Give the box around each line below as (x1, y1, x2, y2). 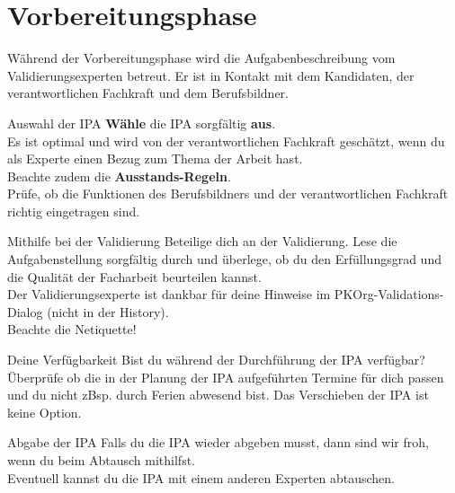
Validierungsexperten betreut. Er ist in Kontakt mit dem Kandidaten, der (7, 66, 415, 84)
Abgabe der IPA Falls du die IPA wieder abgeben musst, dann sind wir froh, (7, 433, 429, 452)
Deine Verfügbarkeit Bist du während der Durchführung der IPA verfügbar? (7, 350, 425, 369)
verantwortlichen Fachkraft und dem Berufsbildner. (7, 84, 289, 102)
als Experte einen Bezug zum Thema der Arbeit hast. (7, 149, 303, 168)
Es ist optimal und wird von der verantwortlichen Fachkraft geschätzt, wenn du (7, 131, 445, 150)
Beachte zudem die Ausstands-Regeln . (7, 166, 231, 185)
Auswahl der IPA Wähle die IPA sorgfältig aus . (7, 113, 276, 132)
